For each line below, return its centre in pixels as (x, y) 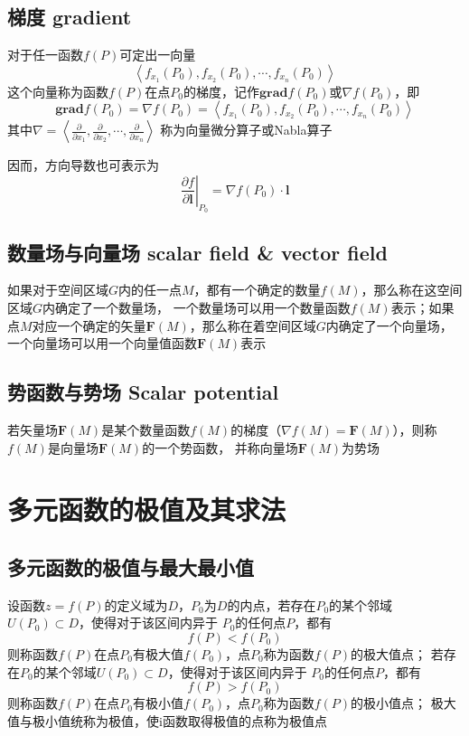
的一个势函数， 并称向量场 (220, 447)
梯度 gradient (70, 17)
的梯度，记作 (222, 91)
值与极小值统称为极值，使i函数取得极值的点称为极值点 (167, 720)
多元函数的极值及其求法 (147, 510)
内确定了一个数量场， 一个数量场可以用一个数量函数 (197, 307)
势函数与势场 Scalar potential (143, 392)
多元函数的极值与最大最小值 (131, 566)
